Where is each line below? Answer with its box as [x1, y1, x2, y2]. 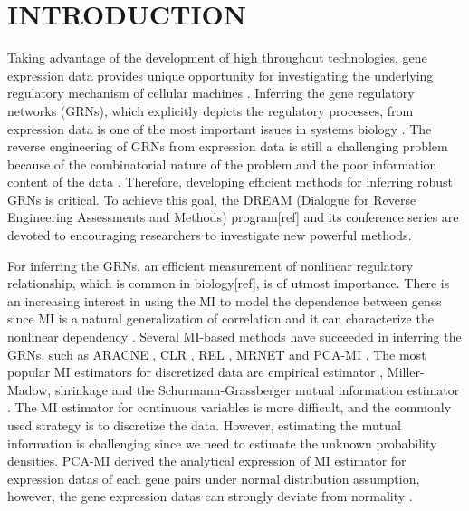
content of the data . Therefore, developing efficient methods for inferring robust [7, 172, 453, 191]
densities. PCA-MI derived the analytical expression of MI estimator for [7, 451, 407, 470]
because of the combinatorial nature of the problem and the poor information [7, 154, 437, 173]
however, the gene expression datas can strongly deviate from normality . [7, 487, 413, 506]
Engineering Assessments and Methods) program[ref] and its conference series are [7, 207, 459, 227]
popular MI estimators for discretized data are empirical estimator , [7, 362, 384, 381]
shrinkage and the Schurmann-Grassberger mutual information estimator [54, 380, 460, 399]
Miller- [387, 362, 425, 381]
